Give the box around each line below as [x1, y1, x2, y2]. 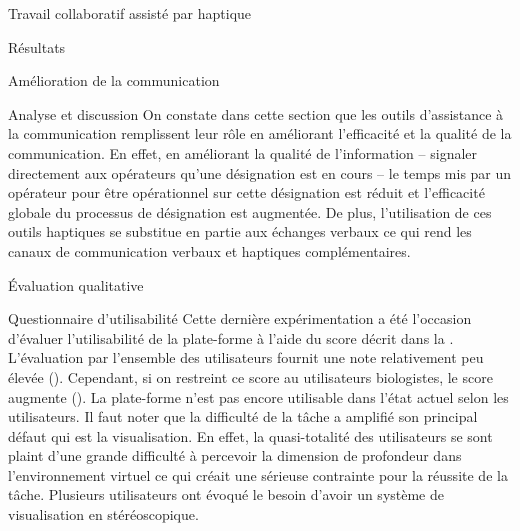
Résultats [8, 36, 66, 57]
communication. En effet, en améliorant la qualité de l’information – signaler [8, 142, 478, 163]
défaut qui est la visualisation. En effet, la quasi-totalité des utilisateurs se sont [8, 425, 493, 446]
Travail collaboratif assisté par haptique [8, 3, 252, 23]
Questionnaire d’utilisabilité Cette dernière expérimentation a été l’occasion [8, 308, 472, 329]
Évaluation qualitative [8, 274, 144, 295]
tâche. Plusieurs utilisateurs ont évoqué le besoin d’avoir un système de [8, 484, 445, 505]
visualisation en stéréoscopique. [8, 504, 199, 525]
